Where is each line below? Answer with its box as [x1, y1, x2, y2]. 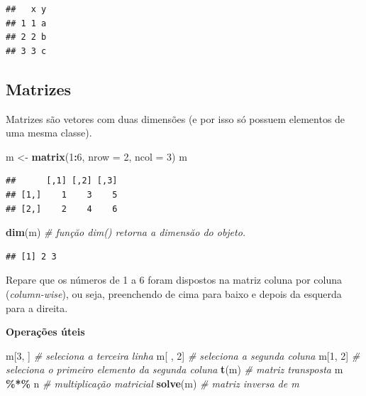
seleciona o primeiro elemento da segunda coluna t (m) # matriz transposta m [6, 362, 343, 377]
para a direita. [6, 300, 68, 315]
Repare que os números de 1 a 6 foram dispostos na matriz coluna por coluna [6, 272, 343, 287]
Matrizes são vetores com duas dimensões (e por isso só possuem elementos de [6, 111, 345, 126]
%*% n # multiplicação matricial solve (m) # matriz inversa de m [6, 375, 299, 390]
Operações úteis [6, 324, 85, 339]
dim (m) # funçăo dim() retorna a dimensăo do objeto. [6, 225, 246, 240]
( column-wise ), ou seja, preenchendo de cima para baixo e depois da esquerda [6, 286, 342, 301]
